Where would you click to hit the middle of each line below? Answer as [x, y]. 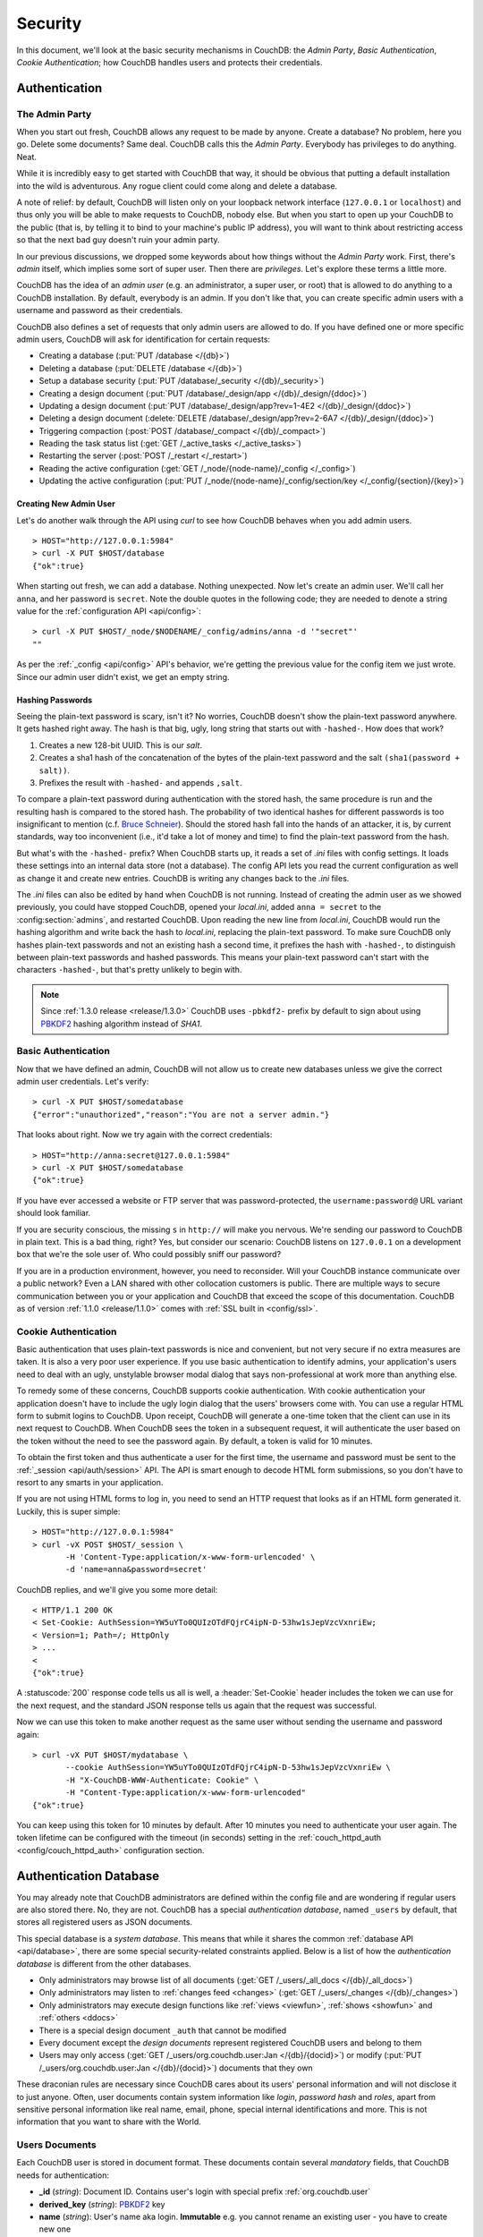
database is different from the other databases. [104, 1963]
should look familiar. [54, 1213]
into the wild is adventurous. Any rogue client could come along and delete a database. [177, 186]
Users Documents [57, 2145]
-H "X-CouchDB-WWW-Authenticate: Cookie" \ [162, 1780]
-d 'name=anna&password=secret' [136, 1569]
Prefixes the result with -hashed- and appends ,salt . [140, 782]
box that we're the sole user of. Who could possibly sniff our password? [149, 1255]
